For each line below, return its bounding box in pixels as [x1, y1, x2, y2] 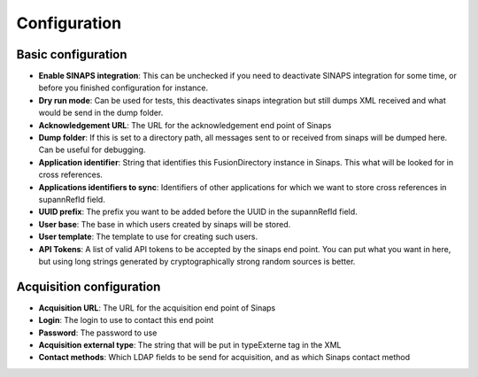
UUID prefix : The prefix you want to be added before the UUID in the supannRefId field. [38, 206, 358, 217]
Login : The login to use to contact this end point [38, 315, 214, 326]
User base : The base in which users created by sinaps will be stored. [38, 219, 291, 229]
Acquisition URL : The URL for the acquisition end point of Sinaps [38, 302, 276, 313]
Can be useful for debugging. [38, 144, 146, 155]
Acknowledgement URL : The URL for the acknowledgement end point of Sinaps [38, 119, 332, 130]
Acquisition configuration [16, 279, 161, 294]
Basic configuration [16, 47, 127, 62]
